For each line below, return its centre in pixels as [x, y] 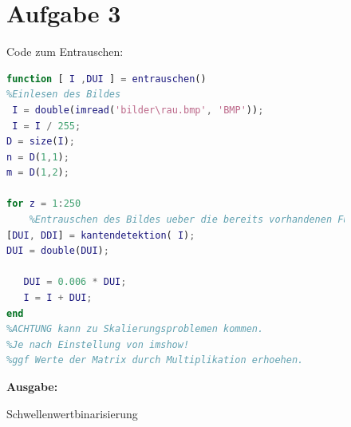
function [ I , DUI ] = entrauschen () [106, 79]
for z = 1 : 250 [44, 204]
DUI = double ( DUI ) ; [58, 251]
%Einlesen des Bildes [64, 95]
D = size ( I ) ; [41, 142]
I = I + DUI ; [58, 298]
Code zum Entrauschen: [65, 51]
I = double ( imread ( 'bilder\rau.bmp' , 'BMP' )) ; [138, 110]
